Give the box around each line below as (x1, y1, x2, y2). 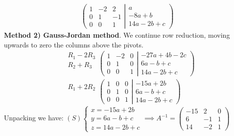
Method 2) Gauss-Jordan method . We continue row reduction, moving (4, 30, 230, 40)
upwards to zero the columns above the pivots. (4, 39, 143, 49)
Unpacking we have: (4, 113, 64, 123)
